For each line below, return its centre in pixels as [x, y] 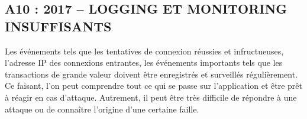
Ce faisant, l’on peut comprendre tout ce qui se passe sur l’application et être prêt [154, 86]
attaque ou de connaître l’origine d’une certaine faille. [102, 109]
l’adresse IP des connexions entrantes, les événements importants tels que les [144, 62]
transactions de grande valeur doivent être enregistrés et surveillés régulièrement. [151, 74]
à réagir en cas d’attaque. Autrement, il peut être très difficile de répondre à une [151, 97]
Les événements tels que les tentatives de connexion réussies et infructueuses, [144, 51]
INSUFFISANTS [58, 26]
